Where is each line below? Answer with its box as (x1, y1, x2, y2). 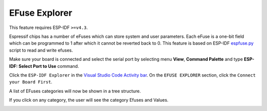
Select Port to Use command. (18, 63, 79, 69)
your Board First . (9, 79, 52, 85)
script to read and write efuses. (9, 47, 73, 53)
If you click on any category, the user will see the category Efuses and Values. (9, 97, 169, 103)
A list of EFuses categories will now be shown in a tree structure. (9, 88, 141, 94)
